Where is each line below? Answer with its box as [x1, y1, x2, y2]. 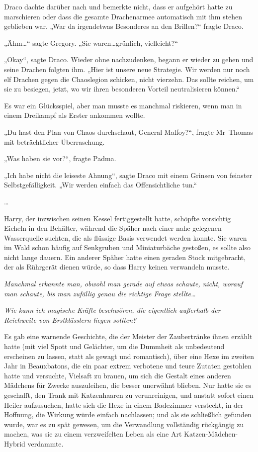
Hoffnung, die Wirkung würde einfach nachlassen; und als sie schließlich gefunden [4, 409, 252, 420]
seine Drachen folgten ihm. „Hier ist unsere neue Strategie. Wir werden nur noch [4, 64, 250, 74]
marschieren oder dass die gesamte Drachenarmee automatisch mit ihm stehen [4, 11, 243, 21]
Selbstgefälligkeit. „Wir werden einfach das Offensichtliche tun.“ [4, 180, 197, 190]
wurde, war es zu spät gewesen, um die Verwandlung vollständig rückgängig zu [4, 419, 244, 429]
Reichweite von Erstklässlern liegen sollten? [4, 314, 137, 325]
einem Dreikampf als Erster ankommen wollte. [4, 110, 145, 120]
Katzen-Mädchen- [184, 429, 238, 439]
